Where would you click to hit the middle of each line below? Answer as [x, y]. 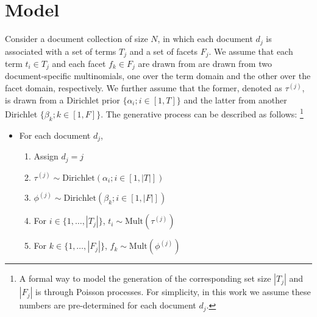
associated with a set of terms [61, 51]
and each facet [79, 64]
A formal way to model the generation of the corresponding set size [145, 278]
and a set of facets [164, 51]
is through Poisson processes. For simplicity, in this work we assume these [173, 292]
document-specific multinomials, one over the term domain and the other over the [158, 76]
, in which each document [205, 39]
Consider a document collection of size [77, 39]
